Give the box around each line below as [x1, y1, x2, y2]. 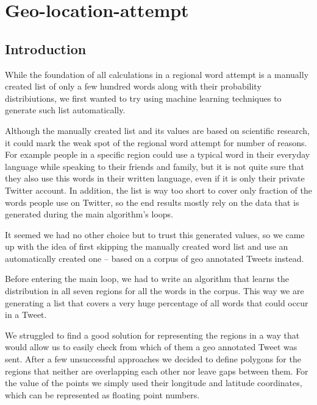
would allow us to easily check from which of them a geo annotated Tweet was [5, 340, 297, 353]
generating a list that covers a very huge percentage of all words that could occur [5, 296, 308, 309]
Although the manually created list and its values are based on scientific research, [5, 124, 310, 136]
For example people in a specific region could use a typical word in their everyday [5, 148, 310, 161]
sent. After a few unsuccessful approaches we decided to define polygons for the [5, 353, 301, 365]
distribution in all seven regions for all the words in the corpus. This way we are [5, 284, 304, 297]
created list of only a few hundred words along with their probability [5, 80, 262, 93]
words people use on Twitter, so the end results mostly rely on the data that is [5, 195, 299, 208]
